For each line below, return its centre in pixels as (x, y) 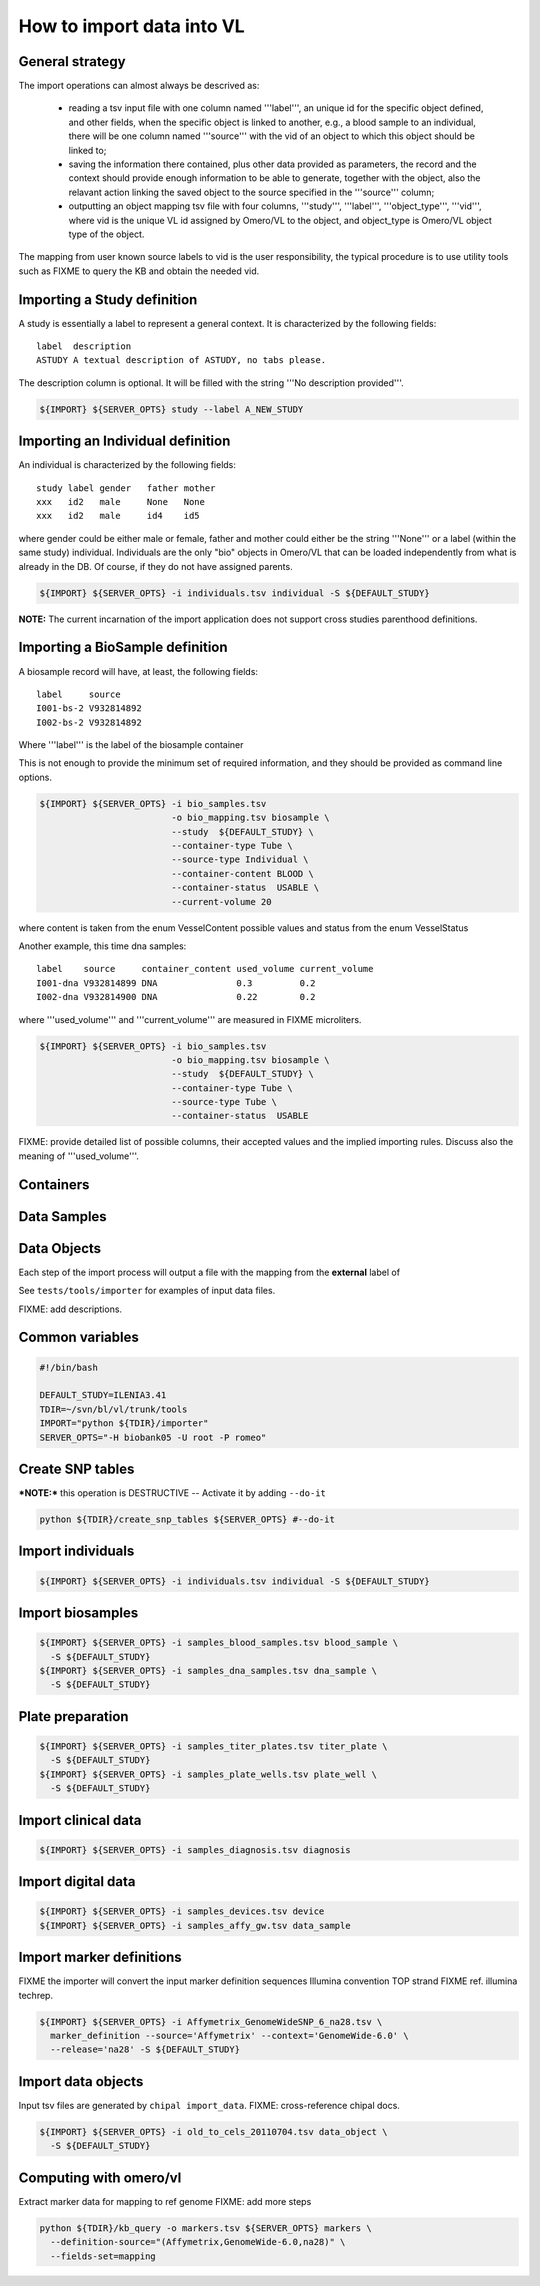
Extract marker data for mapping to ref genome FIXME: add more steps (165, 2201)
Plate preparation (73, 1716)
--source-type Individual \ (240, 859)
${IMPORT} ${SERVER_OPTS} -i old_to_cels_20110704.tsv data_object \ (213, 2131)
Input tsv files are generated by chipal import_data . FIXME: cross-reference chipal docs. (209, 2105)
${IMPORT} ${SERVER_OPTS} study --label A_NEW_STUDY (171, 409)
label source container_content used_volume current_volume (205, 969)
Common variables (78, 1337)
